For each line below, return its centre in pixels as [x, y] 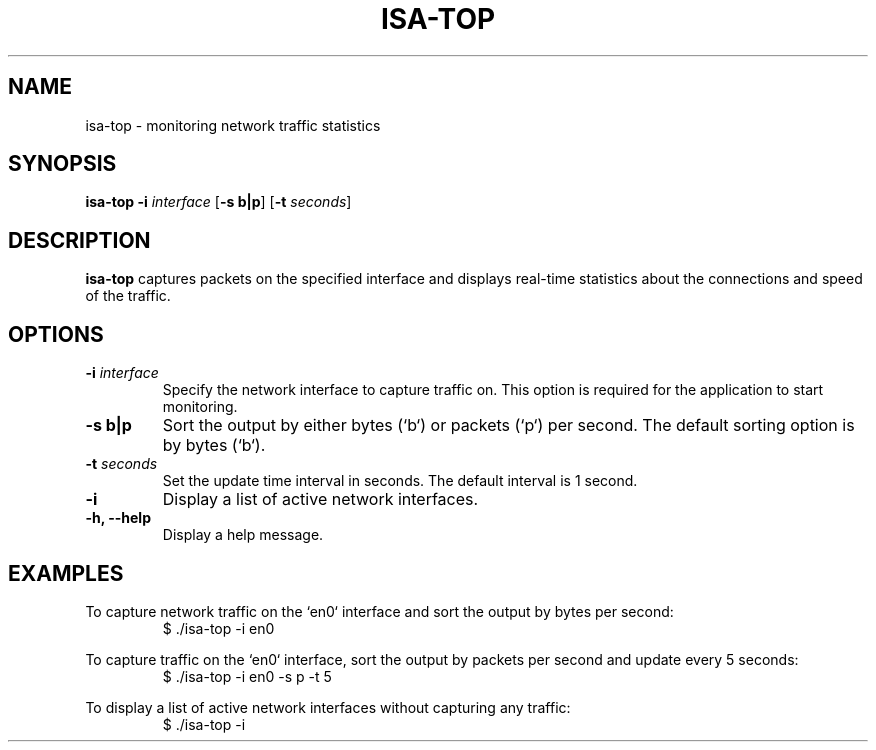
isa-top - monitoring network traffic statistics [233, 125]
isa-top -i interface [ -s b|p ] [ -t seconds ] [218, 202]
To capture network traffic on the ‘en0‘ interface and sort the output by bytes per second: [379, 611]
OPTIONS [56, 334]
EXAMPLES [66, 573]
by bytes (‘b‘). [214, 445]
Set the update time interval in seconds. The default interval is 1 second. [400, 481]
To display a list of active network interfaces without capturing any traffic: [328, 707]
